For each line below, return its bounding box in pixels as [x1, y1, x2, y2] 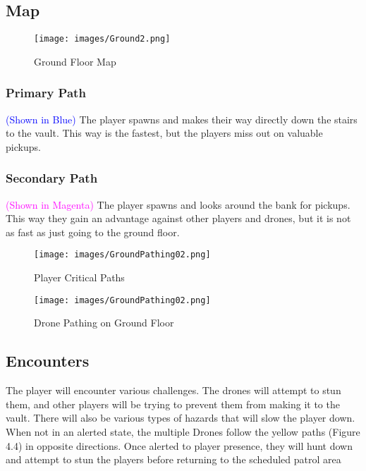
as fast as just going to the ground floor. [6, 224, 180, 239]
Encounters [6, 350, 90, 372]
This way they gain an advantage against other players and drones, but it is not [6, 211, 351, 226]
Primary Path [6, 84, 86, 102]
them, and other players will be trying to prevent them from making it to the [6, 396, 340, 411]
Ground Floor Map [34, 54, 116, 68]
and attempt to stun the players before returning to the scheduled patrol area [6, 452, 341, 467]
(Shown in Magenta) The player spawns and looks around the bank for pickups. [6, 197, 350, 212]
